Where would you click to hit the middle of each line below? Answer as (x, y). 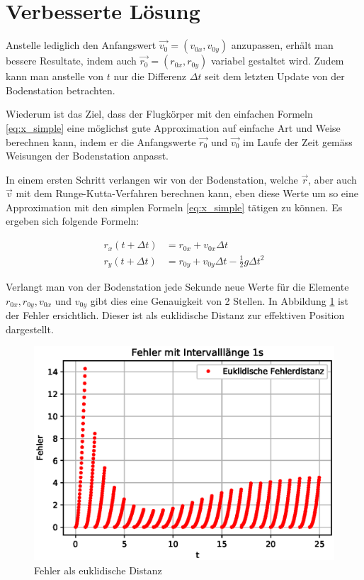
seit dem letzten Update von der (275, 76)
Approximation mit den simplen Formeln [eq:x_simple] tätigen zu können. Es (174, 207)
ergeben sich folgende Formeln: (73, 221)
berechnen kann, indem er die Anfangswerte (101, 141)
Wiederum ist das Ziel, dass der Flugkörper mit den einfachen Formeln (159, 114)
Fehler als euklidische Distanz (98, 570)
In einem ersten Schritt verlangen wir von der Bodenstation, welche (152, 179)
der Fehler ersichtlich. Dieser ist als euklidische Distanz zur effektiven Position (175, 315)
